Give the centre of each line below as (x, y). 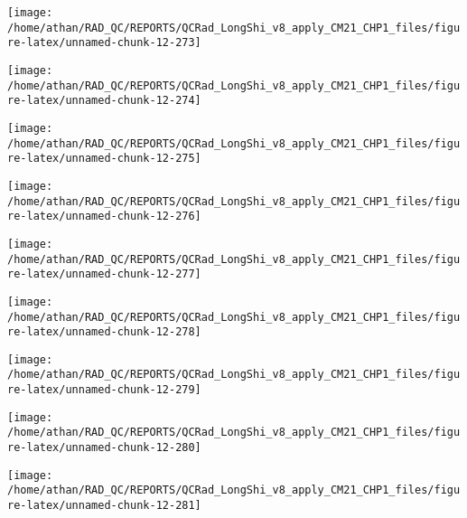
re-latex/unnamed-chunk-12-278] (104, 332)
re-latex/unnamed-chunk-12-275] (104, 159)
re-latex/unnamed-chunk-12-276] (104, 217)
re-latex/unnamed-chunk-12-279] (104, 390)
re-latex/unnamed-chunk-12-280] (104, 448)
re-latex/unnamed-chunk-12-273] (104, 43)
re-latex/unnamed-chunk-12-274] (104, 101)
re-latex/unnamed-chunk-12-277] (104, 274)
